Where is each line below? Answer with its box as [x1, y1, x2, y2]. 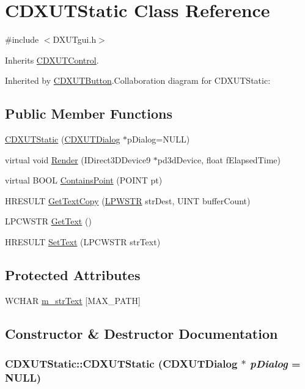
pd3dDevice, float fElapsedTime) [157, 153, 281, 166]
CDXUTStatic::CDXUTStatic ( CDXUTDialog [5, 356, 238, 371]
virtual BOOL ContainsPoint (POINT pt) [5, 174, 163, 187]
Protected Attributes [5, 265, 141, 284]
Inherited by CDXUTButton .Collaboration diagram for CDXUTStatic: [5, 74, 271, 87]
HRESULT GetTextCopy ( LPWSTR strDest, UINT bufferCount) [5, 194, 251, 207]
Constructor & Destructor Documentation [5, 324, 278, 343]
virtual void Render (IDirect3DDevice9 [5, 153, 151, 166]
